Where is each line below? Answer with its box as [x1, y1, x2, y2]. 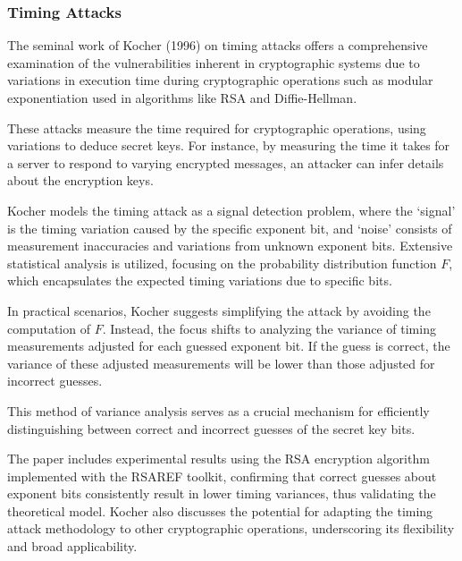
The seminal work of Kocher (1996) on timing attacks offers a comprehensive [7, 36, 428, 55]
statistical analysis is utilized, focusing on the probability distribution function [7, 253, 437, 272]
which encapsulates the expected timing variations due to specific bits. [7, 271, 392, 290]
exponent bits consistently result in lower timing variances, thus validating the [7, 484, 436, 503]
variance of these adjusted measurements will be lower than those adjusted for [7, 353, 435, 372]
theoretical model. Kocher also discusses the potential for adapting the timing [7, 501, 433, 520]
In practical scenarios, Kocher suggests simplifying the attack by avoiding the [7, 301, 431, 319]
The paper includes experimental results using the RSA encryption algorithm [7, 449, 430, 468]
